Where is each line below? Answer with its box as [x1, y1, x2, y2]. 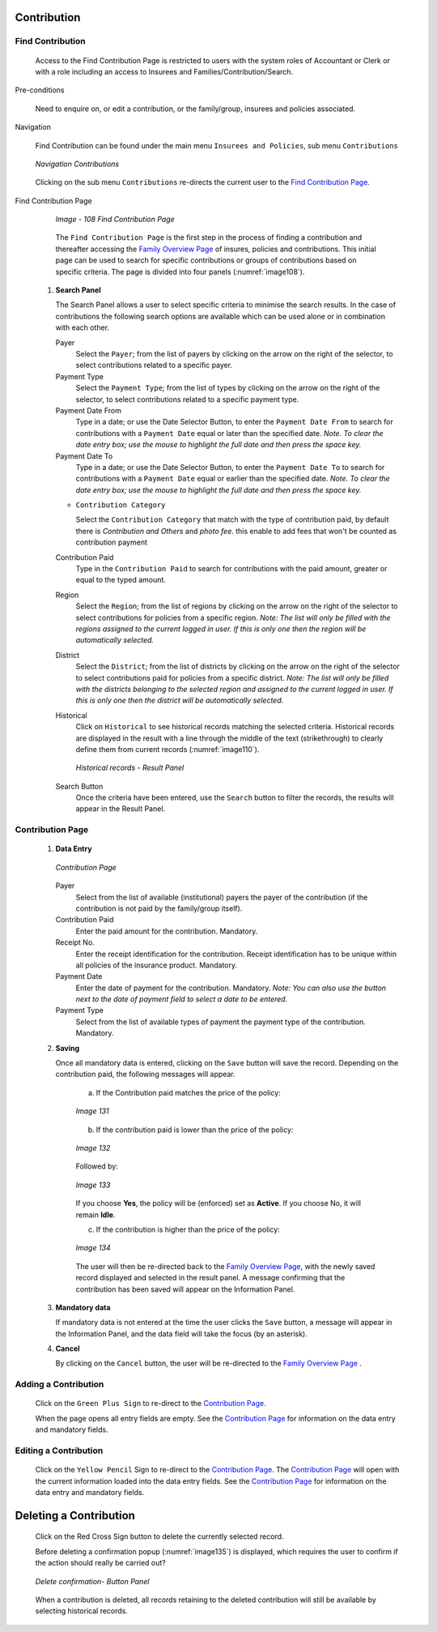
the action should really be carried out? [35, 1558, 166, 1568]
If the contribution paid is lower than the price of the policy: [95, 1125, 294, 1134]
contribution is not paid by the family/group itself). [75, 904, 243, 913]
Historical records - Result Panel [75, 763, 185, 773]
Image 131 [75, 1106, 109, 1116]
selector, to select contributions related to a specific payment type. [75, 394, 299, 404]
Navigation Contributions [35, 159, 120, 169]
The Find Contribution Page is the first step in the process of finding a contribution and [55, 233, 363, 242]
